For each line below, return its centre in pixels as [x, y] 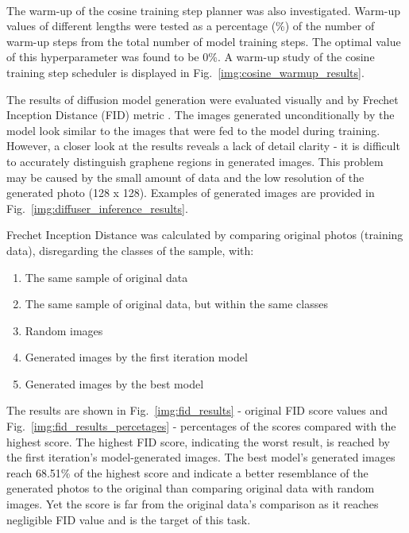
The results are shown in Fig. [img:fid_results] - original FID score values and [197, 410]
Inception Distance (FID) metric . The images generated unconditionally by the [201, 115]
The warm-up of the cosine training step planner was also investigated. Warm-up [203, 10]
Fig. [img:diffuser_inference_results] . [97, 208]
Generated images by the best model [114, 383]
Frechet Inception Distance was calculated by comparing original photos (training [205, 235]
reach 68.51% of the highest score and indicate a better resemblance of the [187, 472]
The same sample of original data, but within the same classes [176, 304]
